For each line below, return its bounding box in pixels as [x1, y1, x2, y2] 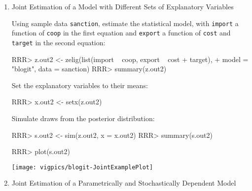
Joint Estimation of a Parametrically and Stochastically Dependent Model [11, 178, 236, 188]
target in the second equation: [11, 37, 106, 47]
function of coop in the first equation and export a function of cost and [11, 28, 231, 38]
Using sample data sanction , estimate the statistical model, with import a [11, 18, 239, 28]
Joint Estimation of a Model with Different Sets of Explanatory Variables [11, 1, 234, 11]
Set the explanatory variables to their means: [11, 80, 148, 90]
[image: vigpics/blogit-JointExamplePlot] [11, 163, 153, 171]
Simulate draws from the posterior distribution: [11, 113, 155, 123]
